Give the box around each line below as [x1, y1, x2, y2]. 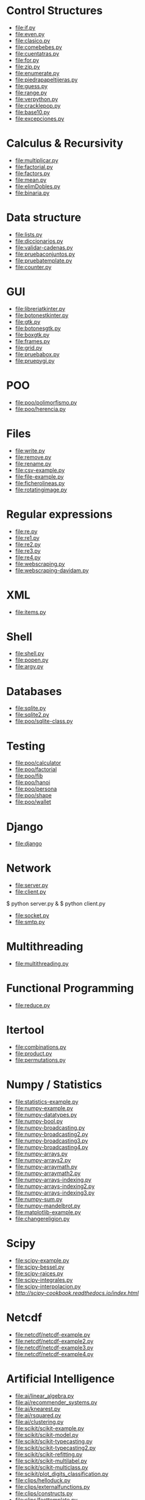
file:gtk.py [15, 318, 41, 325]
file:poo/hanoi [15, 778, 51, 786]
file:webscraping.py [15, 560, 65, 567]
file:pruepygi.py [15, 357, 55, 364]
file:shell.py [15, 650, 44, 657]
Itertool [6, 1023, 44, 1037]
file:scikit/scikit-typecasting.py [15, 1438, 93, 1445]
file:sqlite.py [15, 704, 46, 712]
